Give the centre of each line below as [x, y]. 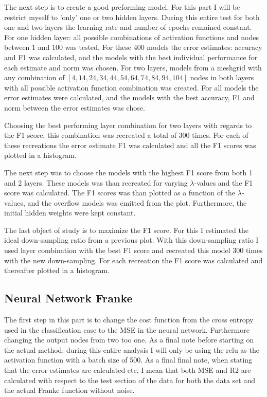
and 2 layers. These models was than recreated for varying [96, 182]
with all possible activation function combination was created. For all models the [131, 87]
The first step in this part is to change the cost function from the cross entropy [129, 320]
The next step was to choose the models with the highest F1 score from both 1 [128, 172]
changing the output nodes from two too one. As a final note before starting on [129, 340]
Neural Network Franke [68, 298]
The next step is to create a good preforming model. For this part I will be [122, 7]
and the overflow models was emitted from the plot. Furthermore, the [137, 202]
